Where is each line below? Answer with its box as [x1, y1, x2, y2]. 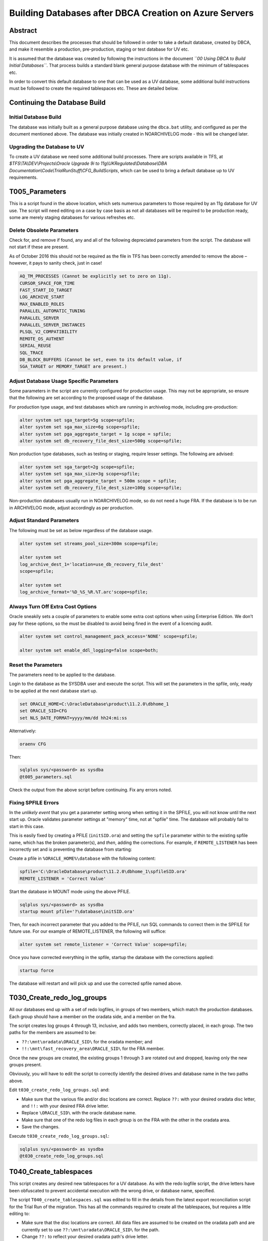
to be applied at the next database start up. [9, 688, 98, 693]
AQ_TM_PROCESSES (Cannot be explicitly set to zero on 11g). [19, 274, 172, 279]
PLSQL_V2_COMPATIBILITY [19, 329, 78, 335]
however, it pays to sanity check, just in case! [9, 260, 102, 266]
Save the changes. [21, 1124, 60, 1130]
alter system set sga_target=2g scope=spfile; [19, 464, 135, 470]
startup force [19, 968, 54, 973]
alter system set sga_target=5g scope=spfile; [19, 417, 135, 423]
